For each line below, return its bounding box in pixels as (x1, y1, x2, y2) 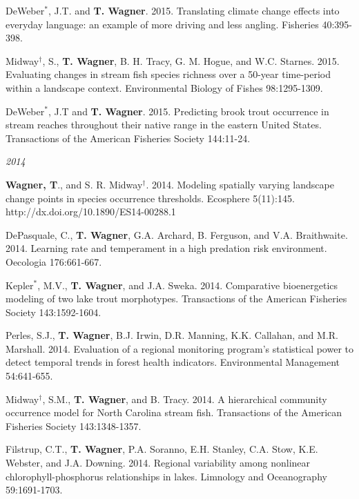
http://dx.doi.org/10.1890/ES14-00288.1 (6, 204, 176, 219)
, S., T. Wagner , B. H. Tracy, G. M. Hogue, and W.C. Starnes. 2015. (42, 53, 340, 68)
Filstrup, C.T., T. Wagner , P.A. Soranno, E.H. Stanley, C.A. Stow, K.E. (6, 442, 318, 456)
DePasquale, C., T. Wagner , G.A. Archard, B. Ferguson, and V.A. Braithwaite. (6, 227, 348, 242)
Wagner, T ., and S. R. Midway (6, 177, 143, 191)
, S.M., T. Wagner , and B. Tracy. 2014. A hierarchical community (42, 391, 327, 406)
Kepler (6, 277, 34, 292)
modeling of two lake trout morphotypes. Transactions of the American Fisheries (6, 291, 347, 306)
